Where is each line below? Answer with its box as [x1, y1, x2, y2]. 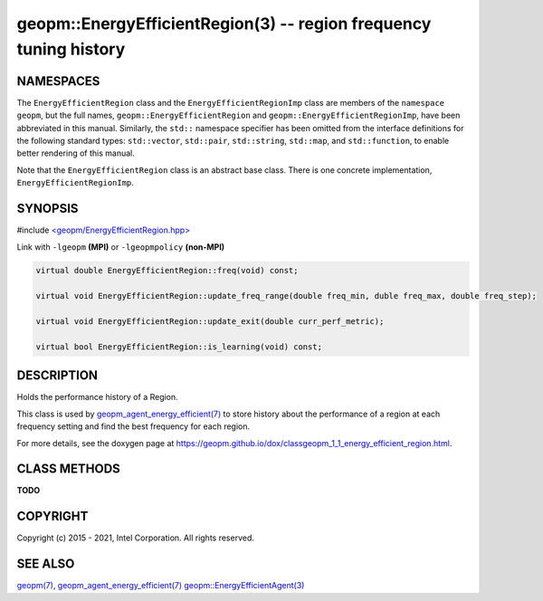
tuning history [16, 39, 126, 59]
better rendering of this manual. [16, 148, 135, 158]
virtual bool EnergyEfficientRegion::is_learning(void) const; [35, 341, 323, 352]
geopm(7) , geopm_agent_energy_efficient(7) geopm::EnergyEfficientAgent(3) [16, 580, 305, 591]
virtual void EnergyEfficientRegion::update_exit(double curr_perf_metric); [35, 317, 385, 327]
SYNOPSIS [16, 201, 79, 216]
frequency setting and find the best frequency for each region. [16, 421, 251, 432]
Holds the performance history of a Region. [16, 392, 178, 403]
